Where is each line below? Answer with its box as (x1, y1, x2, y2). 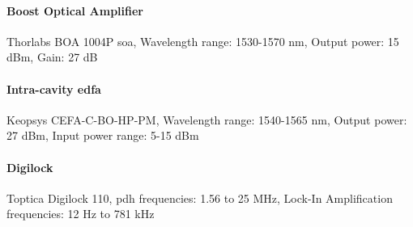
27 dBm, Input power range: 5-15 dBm (6, 127, 199, 144)
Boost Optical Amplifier (6, 2, 143, 19)
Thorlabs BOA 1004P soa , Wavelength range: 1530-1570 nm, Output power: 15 (6, 32, 399, 49)
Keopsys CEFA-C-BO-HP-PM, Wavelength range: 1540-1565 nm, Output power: (6, 111, 407, 128)
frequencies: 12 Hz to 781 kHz (6, 205, 155, 222)
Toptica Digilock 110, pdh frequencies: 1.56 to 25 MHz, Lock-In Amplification (6, 189, 393, 206)
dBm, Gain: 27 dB (6, 48, 98, 65)
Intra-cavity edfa (6, 80, 101, 97)
